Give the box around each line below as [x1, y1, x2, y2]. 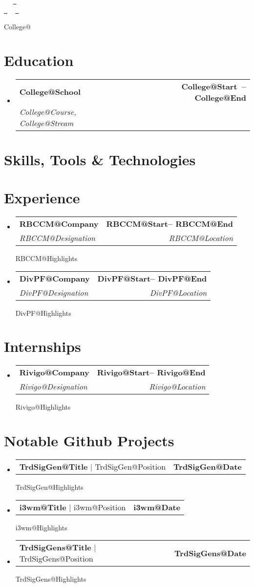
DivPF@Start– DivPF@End [97, 272, 207, 284]
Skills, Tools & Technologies [4, 149, 196, 169]
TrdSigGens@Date [174, 547, 246, 559]
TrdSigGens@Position [19, 553, 93, 565]
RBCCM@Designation [19, 232, 96, 243]
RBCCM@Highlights [15, 253, 78, 263]
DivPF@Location [149, 286, 207, 298]
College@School [19, 86, 81, 97]
